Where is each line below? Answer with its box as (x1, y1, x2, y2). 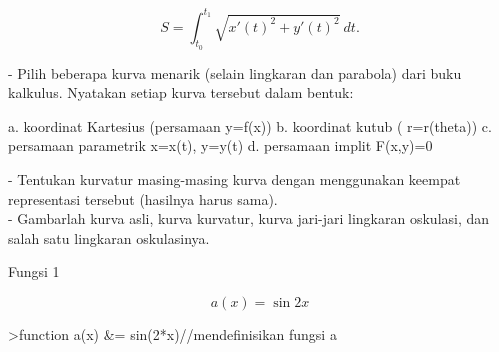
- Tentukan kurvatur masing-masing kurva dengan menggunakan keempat (8, 169, 461, 190)
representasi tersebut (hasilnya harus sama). (8, 188, 278, 209)
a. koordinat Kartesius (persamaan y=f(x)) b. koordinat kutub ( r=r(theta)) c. (8, 115, 492, 136)
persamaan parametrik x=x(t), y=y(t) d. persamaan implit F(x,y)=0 (8, 135, 433, 156)
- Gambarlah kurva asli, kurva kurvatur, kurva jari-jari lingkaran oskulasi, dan (8, 208, 490, 229)
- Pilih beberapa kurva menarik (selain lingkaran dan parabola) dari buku (8, 62, 462, 83)
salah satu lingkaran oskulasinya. (8, 227, 210, 248)
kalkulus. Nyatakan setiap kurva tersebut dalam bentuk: (8, 82, 354, 103)
